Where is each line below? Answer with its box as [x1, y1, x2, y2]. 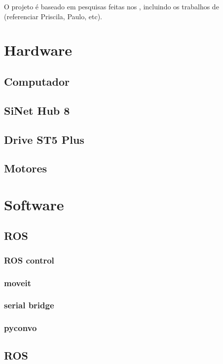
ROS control [4, 254, 54, 266]
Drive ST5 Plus [4, 132, 84, 147]
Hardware [4, 40, 73, 60]
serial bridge [4, 299, 54, 311]
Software [4, 194, 64, 214]
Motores [4, 161, 47, 176]
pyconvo [4, 322, 37, 334]
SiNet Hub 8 [4, 102, 70, 118]
